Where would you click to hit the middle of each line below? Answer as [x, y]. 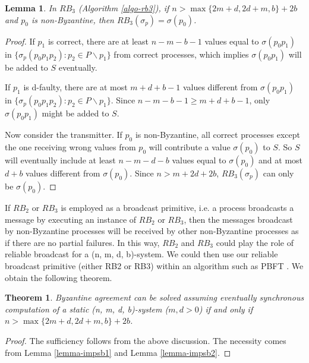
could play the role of [255, 242]
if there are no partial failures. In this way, [82, 242]
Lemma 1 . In [31, 8]
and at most [281, 160]
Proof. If [20, 41]
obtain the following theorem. [59, 277]
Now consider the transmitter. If [64, 135]
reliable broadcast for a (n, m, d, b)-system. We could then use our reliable [141, 254]
